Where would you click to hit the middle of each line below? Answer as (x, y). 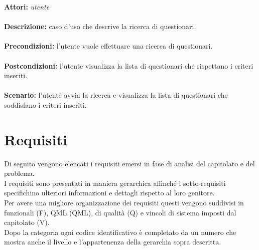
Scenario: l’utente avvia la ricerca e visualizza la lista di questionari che (116, 95)
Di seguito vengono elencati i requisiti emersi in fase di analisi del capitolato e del (129, 163)
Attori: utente (27, 7)
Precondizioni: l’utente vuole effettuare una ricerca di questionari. (108, 46)
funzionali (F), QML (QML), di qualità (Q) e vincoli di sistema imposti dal (120, 212)
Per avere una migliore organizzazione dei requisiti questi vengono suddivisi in (124, 203)
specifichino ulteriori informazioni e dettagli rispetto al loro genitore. (109, 193)
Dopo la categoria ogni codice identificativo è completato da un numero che (120, 232)
